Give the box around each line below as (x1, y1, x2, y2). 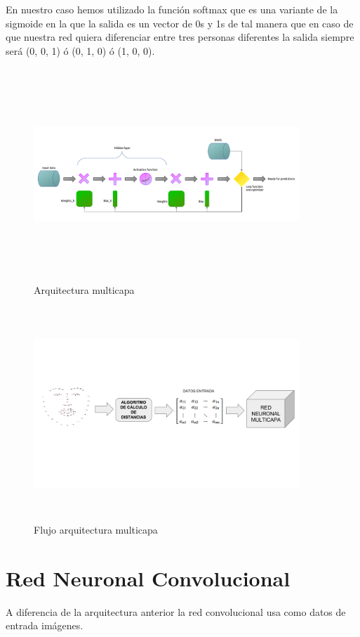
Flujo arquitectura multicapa (34, 522, 158, 536)
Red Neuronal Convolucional (6, 563, 291, 592)
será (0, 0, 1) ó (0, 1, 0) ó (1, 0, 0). (6, 43, 155, 58)
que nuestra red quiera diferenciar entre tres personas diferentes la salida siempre (6, 30, 354, 44)
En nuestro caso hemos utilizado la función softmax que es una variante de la (6, 2, 338, 16)
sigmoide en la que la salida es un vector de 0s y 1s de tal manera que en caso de (6, 15, 354, 30)
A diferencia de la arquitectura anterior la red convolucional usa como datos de (6, 604, 346, 619)
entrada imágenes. (6, 618, 84, 633)
